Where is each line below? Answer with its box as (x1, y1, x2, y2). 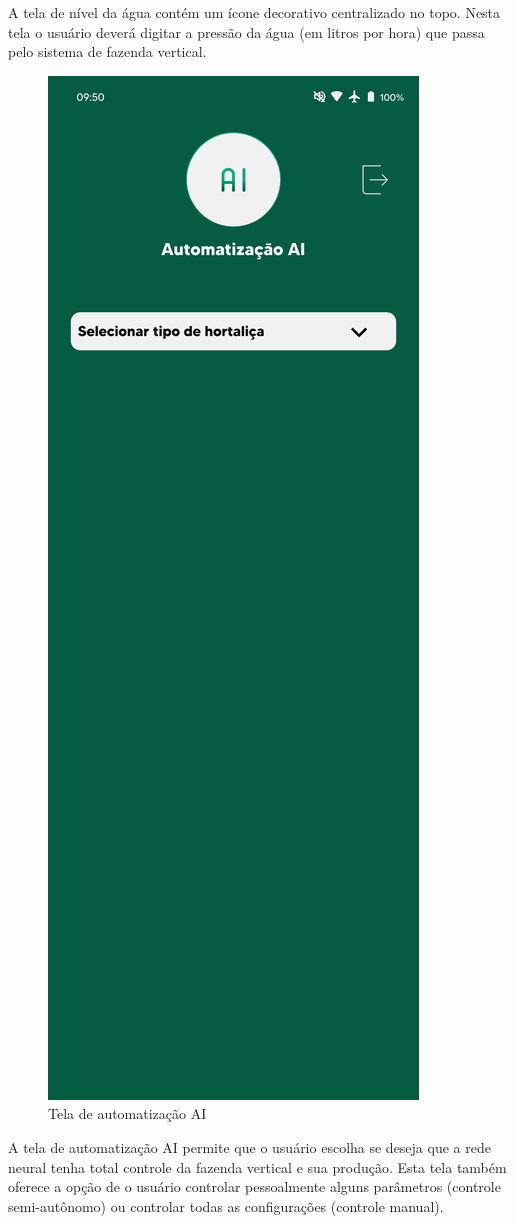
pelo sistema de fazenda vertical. (8, 41, 207, 62)
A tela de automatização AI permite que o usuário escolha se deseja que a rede (8, 1136, 491, 1157)
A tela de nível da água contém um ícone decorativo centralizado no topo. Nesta (8, 2, 501, 22)
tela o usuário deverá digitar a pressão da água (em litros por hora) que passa (8, 21, 485, 42)
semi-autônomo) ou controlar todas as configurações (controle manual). (8, 1195, 444, 1216)
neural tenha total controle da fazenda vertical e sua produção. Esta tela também (8, 1156, 507, 1177)
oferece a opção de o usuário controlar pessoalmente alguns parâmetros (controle (8, 1176, 501, 1197)
